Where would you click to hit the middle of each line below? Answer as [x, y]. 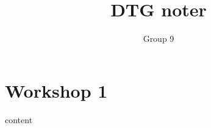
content [19, 119]
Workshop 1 [56, 90]
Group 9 [159, 39]
